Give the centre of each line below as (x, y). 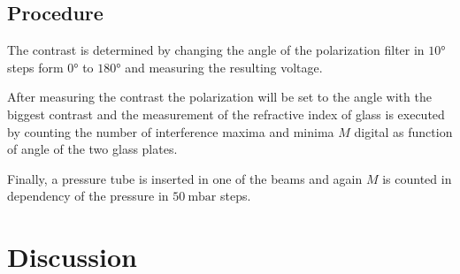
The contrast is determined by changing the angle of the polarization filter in (216, 50)
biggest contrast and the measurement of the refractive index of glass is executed (226, 114)
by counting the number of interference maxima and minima (171, 131)
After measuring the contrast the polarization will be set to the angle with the (219, 97)
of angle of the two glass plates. (92, 149)
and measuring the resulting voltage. (224, 67)
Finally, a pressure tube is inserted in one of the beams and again (185, 178)
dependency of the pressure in (88, 196)
